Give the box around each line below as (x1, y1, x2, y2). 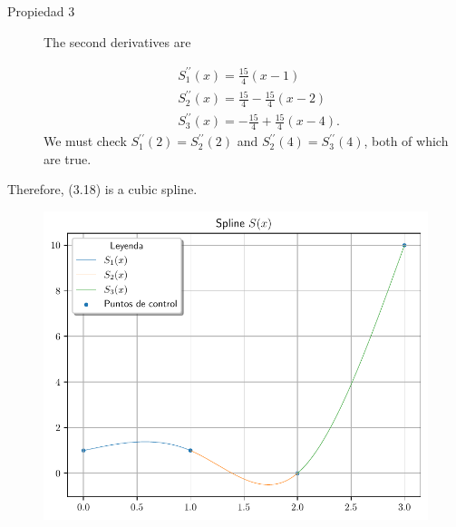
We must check (44, 132, 127, 151)
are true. (44, 149, 92, 168)
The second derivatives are (44, 32, 191, 51)
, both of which (364, 132, 449, 151)
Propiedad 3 (7, 2, 75, 20)
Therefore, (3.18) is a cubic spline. (7, 180, 198, 199)
